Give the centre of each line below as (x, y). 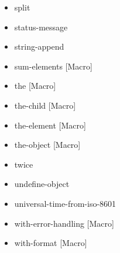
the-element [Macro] (50, 125)
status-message (41, 27)
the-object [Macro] (47, 145)
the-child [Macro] (45, 105)
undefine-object (42, 184)
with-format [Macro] (51, 243)
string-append (39, 46)
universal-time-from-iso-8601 (65, 203)
